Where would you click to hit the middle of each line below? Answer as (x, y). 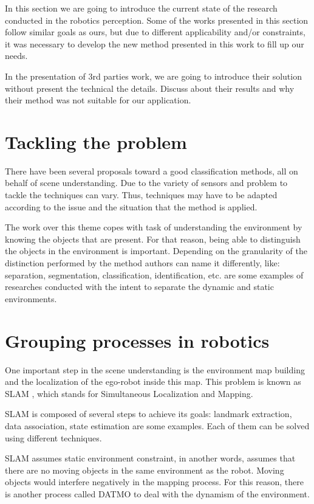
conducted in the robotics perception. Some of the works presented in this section (157, 20)
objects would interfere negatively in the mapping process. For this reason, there (154, 482)
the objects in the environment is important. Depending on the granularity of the (156, 251)
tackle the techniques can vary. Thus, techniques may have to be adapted (141, 195)
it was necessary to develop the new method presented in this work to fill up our (155, 43)
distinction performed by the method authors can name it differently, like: (142, 263)
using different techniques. (53, 437)
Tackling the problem (96, 141)
